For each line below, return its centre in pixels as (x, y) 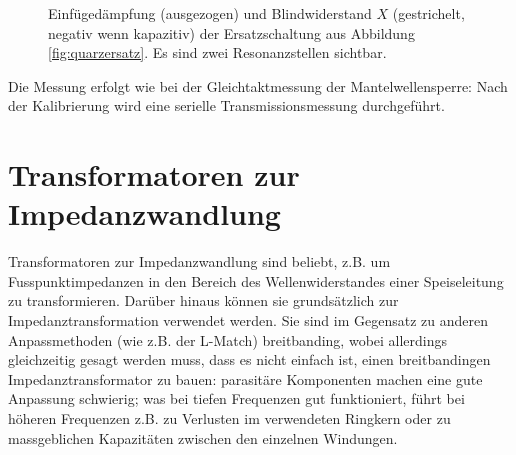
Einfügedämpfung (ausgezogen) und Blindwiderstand (210, 13)
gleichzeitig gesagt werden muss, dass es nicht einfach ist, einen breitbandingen (249, 359)
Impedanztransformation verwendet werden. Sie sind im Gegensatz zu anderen (248, 320)
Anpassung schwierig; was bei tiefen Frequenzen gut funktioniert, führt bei (236, 398)
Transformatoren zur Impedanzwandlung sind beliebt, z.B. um (199, 261)
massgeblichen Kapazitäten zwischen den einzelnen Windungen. (203, 437)
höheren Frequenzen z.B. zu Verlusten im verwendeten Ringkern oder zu (229, 418)
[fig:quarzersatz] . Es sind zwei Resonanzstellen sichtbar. (217, 52)
